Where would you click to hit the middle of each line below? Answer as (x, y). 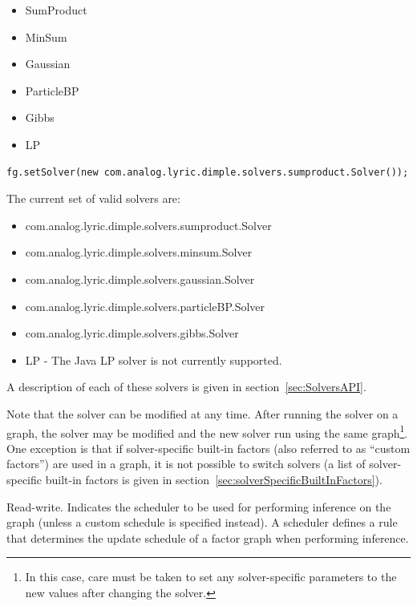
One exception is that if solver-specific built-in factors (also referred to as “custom (208, 448)
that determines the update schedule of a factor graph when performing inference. (208, 537)
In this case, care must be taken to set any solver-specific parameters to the (211, 577)
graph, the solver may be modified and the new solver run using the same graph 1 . (207, 431)
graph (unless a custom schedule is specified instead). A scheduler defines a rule (202, 522)
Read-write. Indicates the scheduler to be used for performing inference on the (199, 506)
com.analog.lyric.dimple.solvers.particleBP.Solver (145, 306)
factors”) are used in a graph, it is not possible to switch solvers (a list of (186, 464)
